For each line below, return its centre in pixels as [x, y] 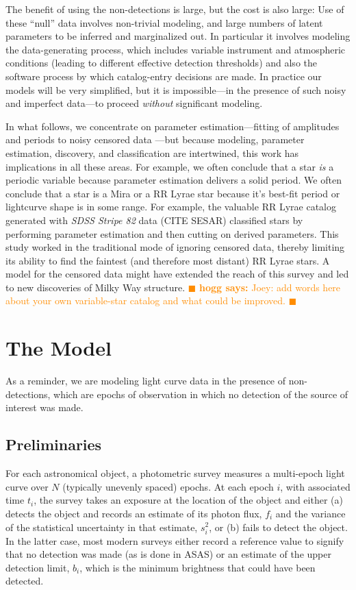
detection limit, [38, 567]
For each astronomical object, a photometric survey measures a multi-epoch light [175, 473]
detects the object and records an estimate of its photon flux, [134, 513]
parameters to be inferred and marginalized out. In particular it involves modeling [178, 36]
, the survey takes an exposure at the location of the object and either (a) [188, 500]
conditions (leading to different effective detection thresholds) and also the [161, 63]
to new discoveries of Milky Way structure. [96, 287]
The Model [59, 348]
